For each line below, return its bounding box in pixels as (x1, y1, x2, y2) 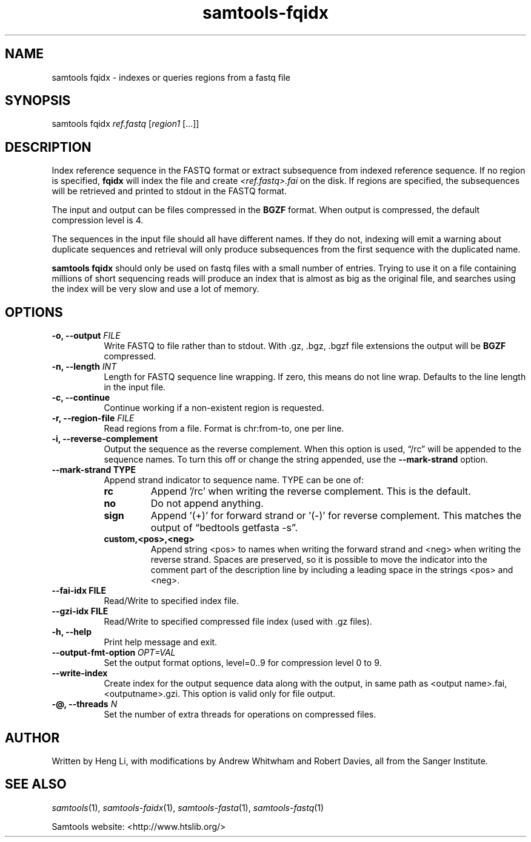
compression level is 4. (52, 215, 144, 226)
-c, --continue (52, 392, 110, 403)
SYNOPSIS (5, 93, 71, 109)
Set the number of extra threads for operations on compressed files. (104, 709, 376, 720)
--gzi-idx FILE (52, 606, 109, 617)
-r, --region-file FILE (52, 413, 135, 424)
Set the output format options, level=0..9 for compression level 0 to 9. (104, 657, 382, 668)
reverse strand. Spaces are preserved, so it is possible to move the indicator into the (150, 554, 487, 565)
